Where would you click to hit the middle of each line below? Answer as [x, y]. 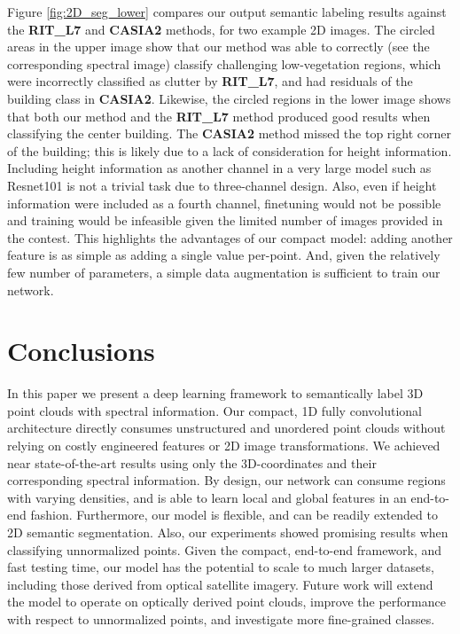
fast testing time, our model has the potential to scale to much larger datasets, [221, 567]
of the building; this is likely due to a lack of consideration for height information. [230, 150]
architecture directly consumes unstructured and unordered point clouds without [226, 428]
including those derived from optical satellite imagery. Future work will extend [220, 584]
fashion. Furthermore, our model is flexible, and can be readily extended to [234, 515]
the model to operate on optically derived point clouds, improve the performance [226, 602]
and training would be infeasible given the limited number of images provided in [225, 220]
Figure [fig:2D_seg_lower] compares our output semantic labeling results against [227, 12]
